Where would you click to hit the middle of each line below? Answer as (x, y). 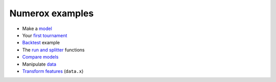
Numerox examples (52, 13)
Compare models (40, 57)
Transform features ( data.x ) (53, 71)
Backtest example (41, 43)
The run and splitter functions (53, 50)
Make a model (37, 29)
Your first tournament (45, 35)
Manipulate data (39, 64)
